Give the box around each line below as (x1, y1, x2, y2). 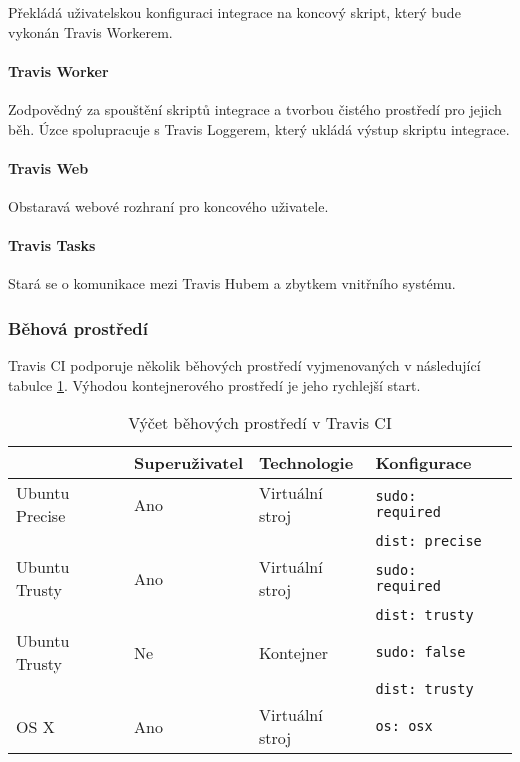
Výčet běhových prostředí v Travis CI (128, 411, 392, 435)
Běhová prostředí (8, 315, 149, 340)
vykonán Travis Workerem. (8, 21, 173, 42)
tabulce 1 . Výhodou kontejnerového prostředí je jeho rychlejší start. (8, 374, 421, 395)
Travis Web (8, 157, 89, 178)
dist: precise (375, 533, 482, 550)
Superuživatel (134, 451, 244, 475)
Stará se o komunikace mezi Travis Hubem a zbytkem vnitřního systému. (8, 273, 456, 294)
